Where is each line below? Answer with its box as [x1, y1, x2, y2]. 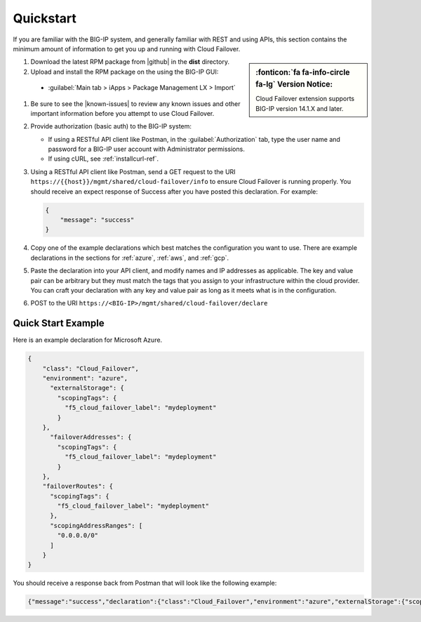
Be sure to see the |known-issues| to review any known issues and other [30, 99, 241, 108]
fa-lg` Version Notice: [255, 79, 333, 89]
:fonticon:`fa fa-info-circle [255, 67, 350, 77]
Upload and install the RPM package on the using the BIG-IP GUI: [30, 67, 219, 76]
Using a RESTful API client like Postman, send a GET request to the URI [30, 167, 236, 176]
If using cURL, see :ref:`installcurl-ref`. [48, 154, 159, 163]
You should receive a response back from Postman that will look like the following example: [13, 579, 277, 588]
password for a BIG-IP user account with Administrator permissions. [48, 145, 245, 154]
